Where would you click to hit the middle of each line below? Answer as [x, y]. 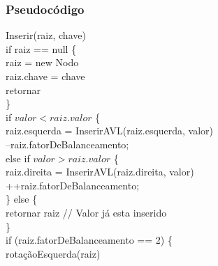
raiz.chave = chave [45, 76]
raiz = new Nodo [42, 62]
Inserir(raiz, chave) [46, 35]
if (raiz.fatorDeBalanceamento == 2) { [89, 240]
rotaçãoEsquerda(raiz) [53, 253]
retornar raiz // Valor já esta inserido [86, 212]
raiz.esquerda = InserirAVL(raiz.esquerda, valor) [110, 131]
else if [18, 158]
